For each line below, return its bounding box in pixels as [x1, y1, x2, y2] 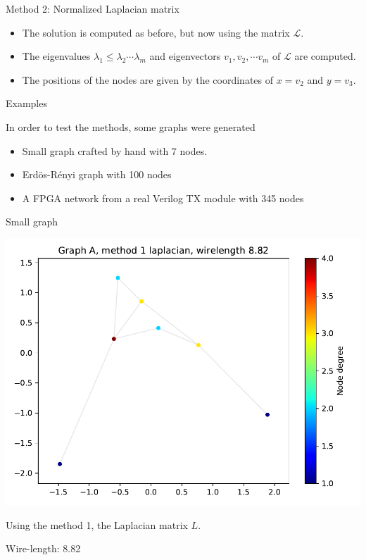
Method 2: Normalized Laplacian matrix [6, 1, 179, 15]
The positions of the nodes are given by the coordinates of [22, 72, 274, 87]
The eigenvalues [22, 49, 91, 63]
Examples [6, 96, 47, 111]
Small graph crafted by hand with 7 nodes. [22, 143, 208, 158]
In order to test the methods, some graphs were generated [6, 119, 255, 134]
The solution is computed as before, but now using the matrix [22, 25, 290, 39]
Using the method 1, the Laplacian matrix [6, 517, 188, 532]
